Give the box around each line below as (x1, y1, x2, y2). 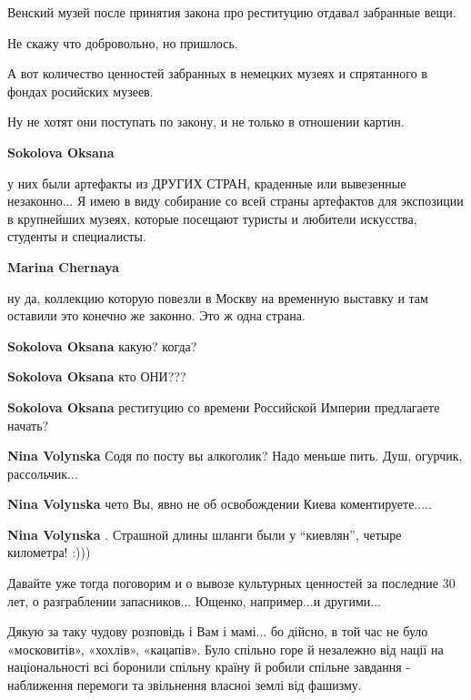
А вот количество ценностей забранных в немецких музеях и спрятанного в (7, 64, 427, 83)
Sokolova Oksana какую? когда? (7, 336, 197, 355)
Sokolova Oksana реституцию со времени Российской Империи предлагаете (7, 397, 440, 416)
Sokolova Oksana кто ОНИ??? (7, 367, 186, 386)
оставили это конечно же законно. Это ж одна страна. (7, 306, 306, 325)
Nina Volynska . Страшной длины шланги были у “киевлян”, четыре (7, 524, 402, 543)
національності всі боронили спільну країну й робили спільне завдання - (7, 657, 411, 676)
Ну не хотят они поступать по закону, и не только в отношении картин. (7, 112, 405, 131)
